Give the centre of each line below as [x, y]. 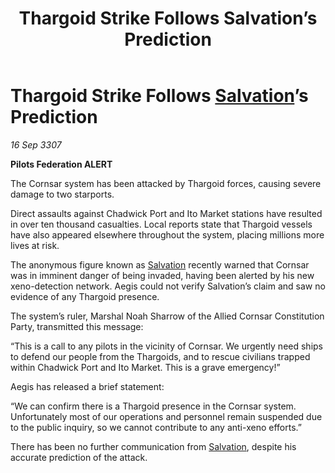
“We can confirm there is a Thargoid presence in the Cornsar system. [153, 406]
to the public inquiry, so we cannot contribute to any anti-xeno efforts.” [156, 427]
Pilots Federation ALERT [61, 164]
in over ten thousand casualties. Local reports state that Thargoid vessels [161, 224]
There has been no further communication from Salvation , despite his [153, 446]
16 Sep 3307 [36, 144]
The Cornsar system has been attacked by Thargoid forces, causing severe [166, 183]
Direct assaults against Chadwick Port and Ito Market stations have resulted [166, 213]
